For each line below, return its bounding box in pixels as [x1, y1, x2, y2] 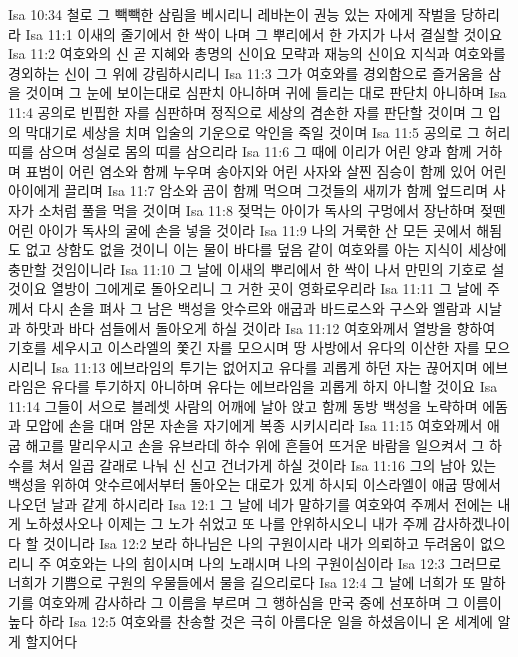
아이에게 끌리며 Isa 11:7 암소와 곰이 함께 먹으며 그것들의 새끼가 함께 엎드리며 [8, 180, 489, 201]
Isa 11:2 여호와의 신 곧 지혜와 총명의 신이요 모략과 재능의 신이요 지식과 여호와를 [8, 43, 506, 64]
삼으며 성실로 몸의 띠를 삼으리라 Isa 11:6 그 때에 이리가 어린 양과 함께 [38, 141, 472, 162]
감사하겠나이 [432, 513, 511, 534]
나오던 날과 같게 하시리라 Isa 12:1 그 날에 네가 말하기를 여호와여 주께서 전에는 [8, 493, 493, 514]
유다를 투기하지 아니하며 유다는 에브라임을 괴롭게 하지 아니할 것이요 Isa [51, 376, 498, 397]
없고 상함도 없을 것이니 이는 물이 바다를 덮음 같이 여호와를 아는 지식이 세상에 [25, 239, 507, 260]
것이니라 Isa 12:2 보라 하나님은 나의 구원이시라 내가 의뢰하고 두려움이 [43, 533, 476, 554]
